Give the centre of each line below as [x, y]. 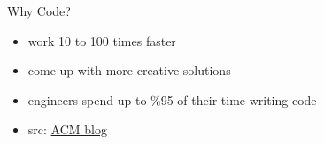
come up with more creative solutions [129, 70]
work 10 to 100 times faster [102, 40]
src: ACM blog [67, 129]
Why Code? [39, 11]
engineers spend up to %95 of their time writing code [172, 99]
